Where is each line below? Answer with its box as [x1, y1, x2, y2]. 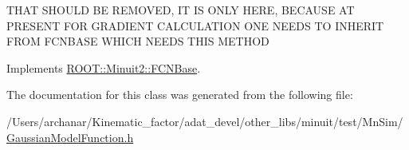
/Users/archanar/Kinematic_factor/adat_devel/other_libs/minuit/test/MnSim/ [6, 112, 403, 129]
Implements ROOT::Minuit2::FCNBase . [6, 59, 201, 76]
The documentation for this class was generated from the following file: [6, 86, 353, 103]
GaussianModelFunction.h [6, 128, 134, 145]
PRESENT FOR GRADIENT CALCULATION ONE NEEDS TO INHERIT [6, 17, 384, 34]
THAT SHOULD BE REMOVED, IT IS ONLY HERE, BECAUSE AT [6, 2, 355, 18]
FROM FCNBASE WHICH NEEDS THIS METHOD [6, 33, 269, 49]
